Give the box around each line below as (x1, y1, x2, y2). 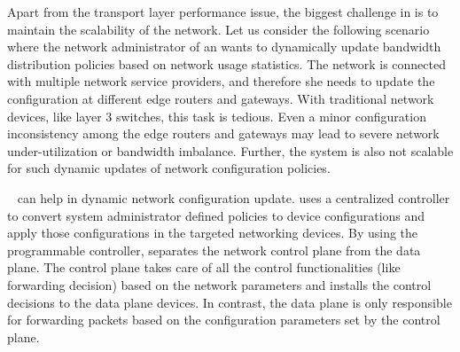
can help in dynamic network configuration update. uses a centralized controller (17, 188, 450, 207)
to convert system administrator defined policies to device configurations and (7, 206, 425, 224)
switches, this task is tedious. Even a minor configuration (115, 106, 426, 125)
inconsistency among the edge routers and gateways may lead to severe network (7, 124, 440, 143)
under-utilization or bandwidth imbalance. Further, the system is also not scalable (7, 141, 454, 160)
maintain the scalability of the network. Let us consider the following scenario (7, 20, 430, 38)
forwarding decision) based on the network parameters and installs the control (7, 275, 432, 293)
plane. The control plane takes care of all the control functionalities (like (7, 258, 401, 277)
